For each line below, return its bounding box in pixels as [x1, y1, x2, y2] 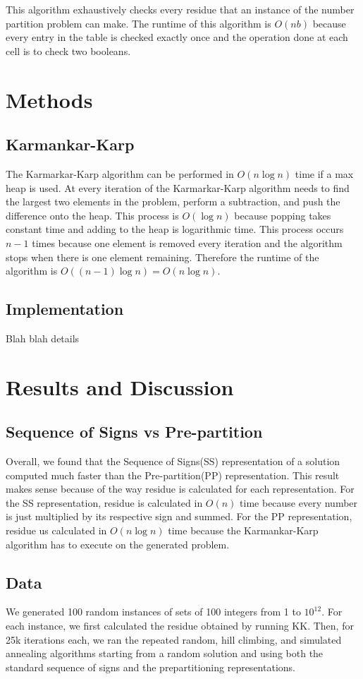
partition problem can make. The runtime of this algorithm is [6, 16, 271, 30]
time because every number [240, 495, 358, 510]
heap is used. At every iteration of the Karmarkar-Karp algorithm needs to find [6, 180, 350, 195]
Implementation [6, 298, 124, 320]
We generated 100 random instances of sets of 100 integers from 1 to [6, 604, 301, 619]
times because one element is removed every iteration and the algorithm [32, 235, 343, 250]
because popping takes [234, 208, 331, 222]
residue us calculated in [6, 523, 107, 538]
